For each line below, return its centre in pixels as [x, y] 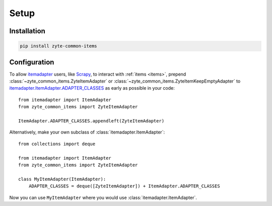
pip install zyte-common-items [59, 46]
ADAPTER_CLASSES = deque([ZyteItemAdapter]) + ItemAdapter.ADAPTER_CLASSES [124, 186]
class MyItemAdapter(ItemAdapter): [62, 179]
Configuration [32, 62]
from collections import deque [57, 144]
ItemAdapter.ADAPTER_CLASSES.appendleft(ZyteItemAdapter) [91, 121]
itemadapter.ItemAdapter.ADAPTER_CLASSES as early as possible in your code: [92, 88]
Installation [27, 31]
